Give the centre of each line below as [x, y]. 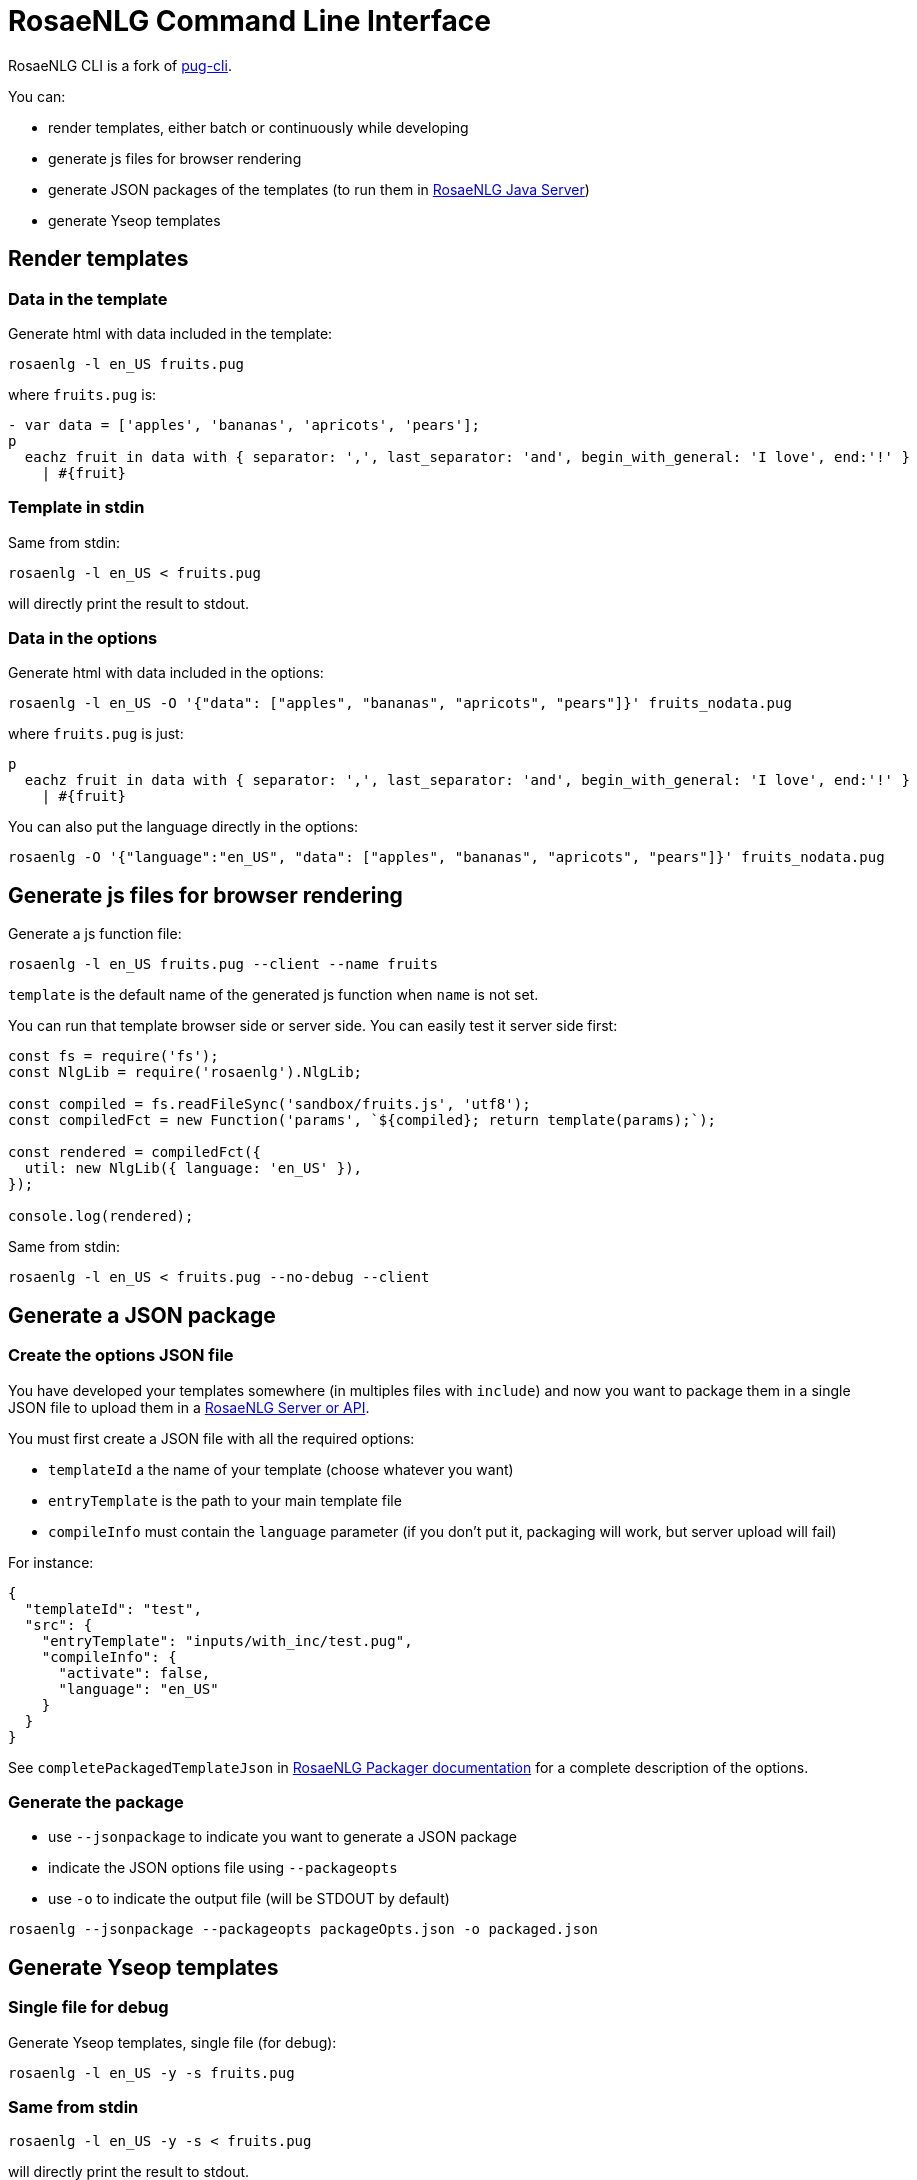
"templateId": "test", [113, 1608]
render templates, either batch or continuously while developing [258, 127]
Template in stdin [76, 507]
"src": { [58, 1624]
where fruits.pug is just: [96, 734]
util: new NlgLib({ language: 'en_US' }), [193, 1168]
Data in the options [83, 638]
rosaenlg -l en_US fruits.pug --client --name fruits [223, 964]
